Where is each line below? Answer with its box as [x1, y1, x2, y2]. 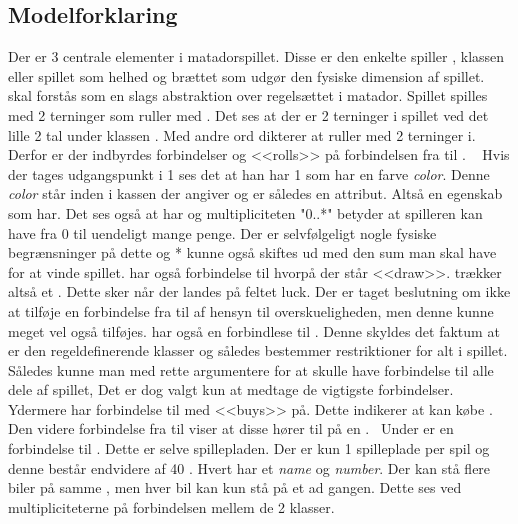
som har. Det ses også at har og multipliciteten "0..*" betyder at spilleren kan [8, 202, 483, 223]
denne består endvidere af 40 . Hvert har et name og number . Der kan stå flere [8, 457, 491, 478]
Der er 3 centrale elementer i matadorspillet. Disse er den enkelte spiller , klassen [8, 46, 505, 67]
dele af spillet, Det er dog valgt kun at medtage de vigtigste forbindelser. [8, 379, 454, 400]
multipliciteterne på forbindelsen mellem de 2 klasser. [8, 496, 335, 517]
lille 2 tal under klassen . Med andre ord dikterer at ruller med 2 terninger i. [8, 124, 476, 145]
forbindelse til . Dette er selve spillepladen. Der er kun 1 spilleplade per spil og [8, 438, 490, 459]
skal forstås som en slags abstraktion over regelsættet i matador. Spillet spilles [8, 85, 488, 106]
